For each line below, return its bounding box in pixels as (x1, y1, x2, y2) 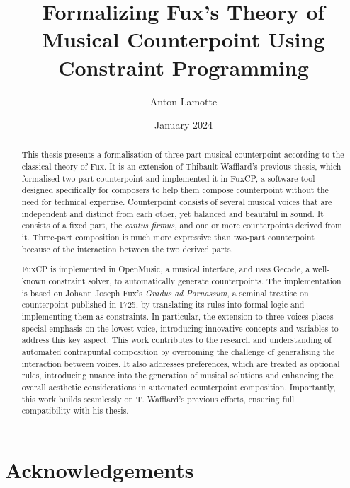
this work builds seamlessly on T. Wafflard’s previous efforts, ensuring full (21, 393, 295, 405)
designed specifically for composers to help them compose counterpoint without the (21, 184, 329, 196)
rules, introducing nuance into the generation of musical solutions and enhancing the (21, 369, 334, 381)
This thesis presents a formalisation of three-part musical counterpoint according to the (21, 149, 344, 161)
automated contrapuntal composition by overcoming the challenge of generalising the (21, 345, 335, 357)
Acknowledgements (5, 455, 194, 484)
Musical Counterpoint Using (42, 25, 325, 54)
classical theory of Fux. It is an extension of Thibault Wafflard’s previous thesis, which (21, 161, 341, 173)
